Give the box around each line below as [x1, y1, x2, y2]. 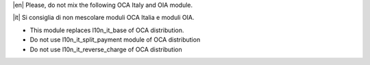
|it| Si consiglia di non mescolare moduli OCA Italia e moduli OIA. [12, 14, 195, 22]
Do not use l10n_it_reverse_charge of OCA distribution [29, 45, 182, 53]
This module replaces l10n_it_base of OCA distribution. [29, 26, 184, 34]
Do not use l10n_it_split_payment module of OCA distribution [29, 36, 201, 44]
